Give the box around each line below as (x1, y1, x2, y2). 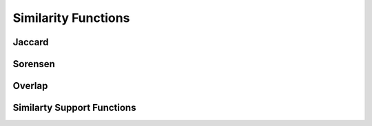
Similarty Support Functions (12, 102, 136, 114)
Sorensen (12, 58, 55, 70)
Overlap (12, 80, 48, 92)
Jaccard (12, 36, 49, 48)
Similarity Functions (12, 10, 130, 25)
